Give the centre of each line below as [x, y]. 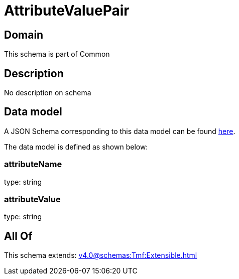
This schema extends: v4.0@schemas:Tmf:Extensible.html [101, 255]
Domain [24, 35]
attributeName [33, 164]
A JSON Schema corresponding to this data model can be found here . [120, 131]
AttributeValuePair [67, 11]
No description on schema [48, 93]
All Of [18, 236]
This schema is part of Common [57, 54]
